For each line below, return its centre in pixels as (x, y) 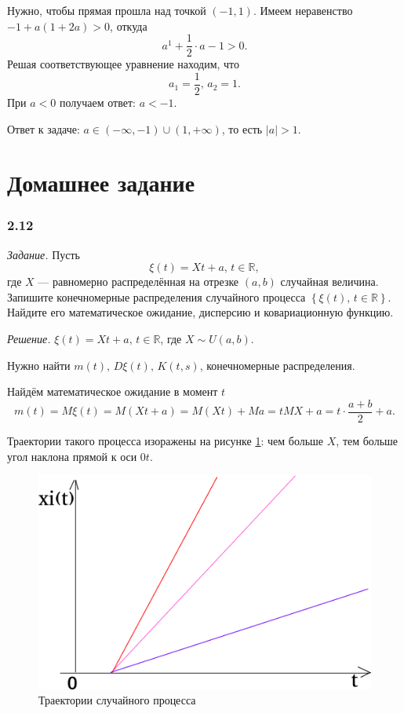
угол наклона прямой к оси (72, 456)
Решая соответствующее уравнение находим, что (124, 64)
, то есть (242, 128)
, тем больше (367, 440)
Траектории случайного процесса (117, 700)
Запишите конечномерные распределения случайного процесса (157, 296)
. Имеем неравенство (303, 10)
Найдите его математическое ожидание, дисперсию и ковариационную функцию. (200, 312)
